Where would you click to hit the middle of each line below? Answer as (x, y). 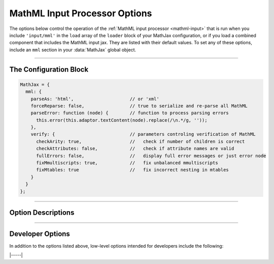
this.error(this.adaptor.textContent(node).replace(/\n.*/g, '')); (122, 120)
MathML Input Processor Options (81, 13)
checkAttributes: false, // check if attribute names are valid (135, 149)
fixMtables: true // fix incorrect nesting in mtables (133, 170)
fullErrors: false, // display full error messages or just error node (151, 156)
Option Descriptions (42, 212)
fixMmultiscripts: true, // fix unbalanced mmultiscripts (127, 163)
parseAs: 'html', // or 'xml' (95, 99)
